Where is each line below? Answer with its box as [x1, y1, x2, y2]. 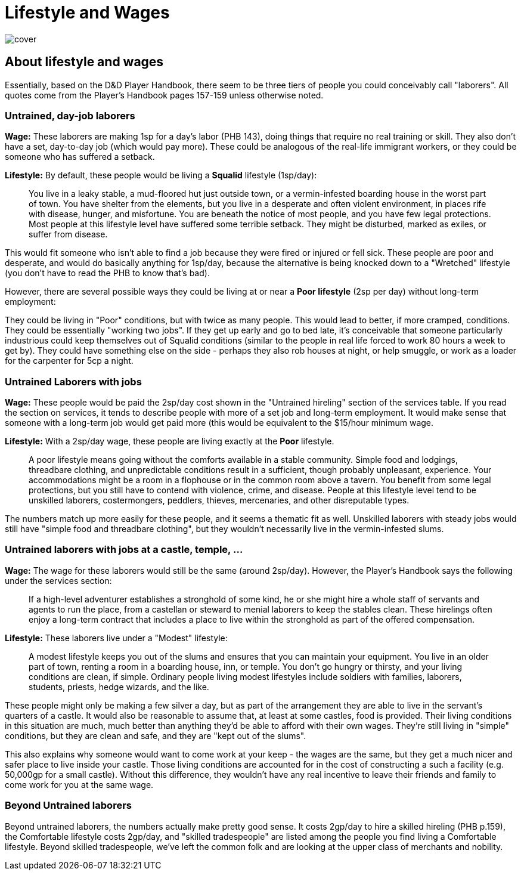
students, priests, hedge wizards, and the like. [29, 681, 209, 692]
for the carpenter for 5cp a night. [5, 355, 134, 366]
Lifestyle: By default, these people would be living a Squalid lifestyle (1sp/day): [5, 170, 317, 181]
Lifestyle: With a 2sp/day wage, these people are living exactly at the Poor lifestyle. [5, 436, 334, 447]
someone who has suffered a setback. [5, 151, 155, 162]
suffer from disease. [29, 229, 108, 240]
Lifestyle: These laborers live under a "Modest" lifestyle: [5, 632, 228, 643]
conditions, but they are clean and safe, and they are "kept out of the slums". [5, 730, 306, 741]
